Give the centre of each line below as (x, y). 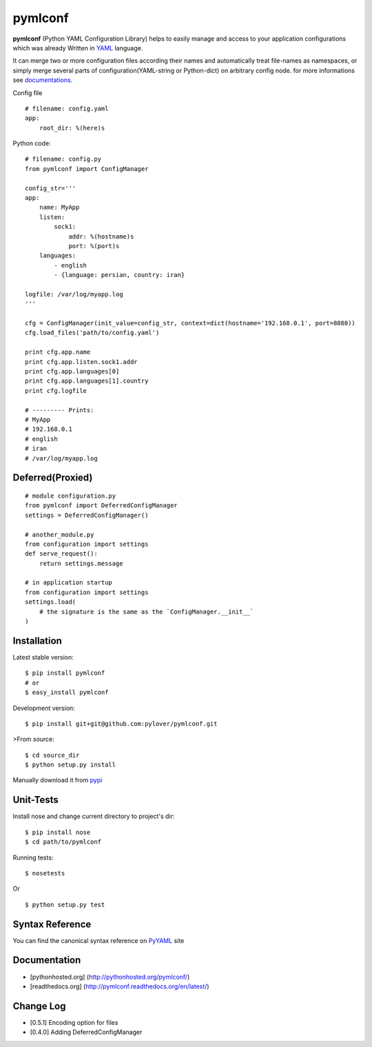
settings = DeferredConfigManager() (87, 515)
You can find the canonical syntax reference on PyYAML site (99, 940)
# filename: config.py (63, 159)
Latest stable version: (43, 657)
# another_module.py (60, 535)
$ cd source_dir (52, 755)
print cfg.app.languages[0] (72, 372)
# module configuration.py (71, 496)
